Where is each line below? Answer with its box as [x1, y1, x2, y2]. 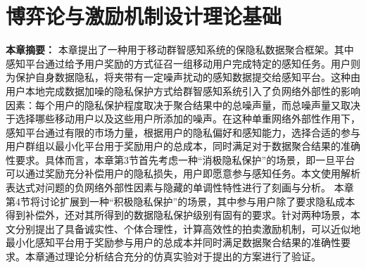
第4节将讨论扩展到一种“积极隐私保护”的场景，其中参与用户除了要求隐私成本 [6, 193, 355, 208]
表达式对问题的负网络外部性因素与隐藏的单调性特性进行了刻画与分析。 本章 [6, 180, 354, 195]
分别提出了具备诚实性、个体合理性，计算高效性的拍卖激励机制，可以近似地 [15, 221, 360, 236]
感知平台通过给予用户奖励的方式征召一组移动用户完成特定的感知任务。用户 [6, 56, 351, 70]
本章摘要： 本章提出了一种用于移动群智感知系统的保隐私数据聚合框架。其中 [6, 42, 354, 57]
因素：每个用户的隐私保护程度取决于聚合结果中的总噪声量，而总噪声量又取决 [6, 97, 360, 112]
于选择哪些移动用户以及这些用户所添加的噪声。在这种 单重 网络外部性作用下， [6, 111, 360, 126]
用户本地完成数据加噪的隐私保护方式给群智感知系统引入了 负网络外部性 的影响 [6, 83, 360, 98]
